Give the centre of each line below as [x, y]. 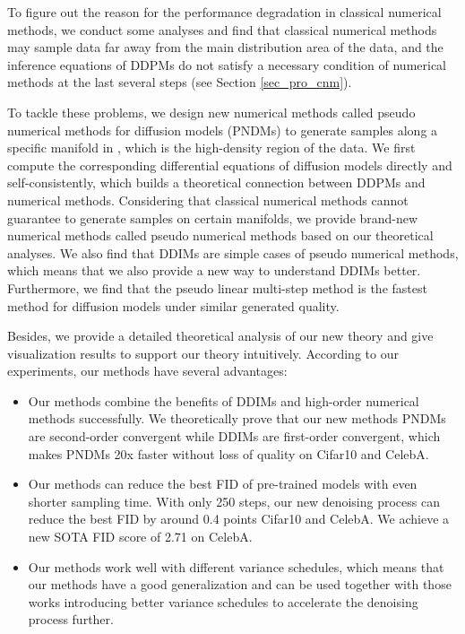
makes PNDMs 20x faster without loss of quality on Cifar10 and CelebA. [228, 453]
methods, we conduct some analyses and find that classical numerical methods [222, 29]
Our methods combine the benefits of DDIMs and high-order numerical [224, 400]
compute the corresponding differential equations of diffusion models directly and [230, 165]
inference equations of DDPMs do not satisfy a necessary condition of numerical [227, 64]
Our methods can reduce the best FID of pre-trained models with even [223, 484]
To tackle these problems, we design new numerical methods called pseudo [211, 112]
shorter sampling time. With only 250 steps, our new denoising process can [234, 501]
